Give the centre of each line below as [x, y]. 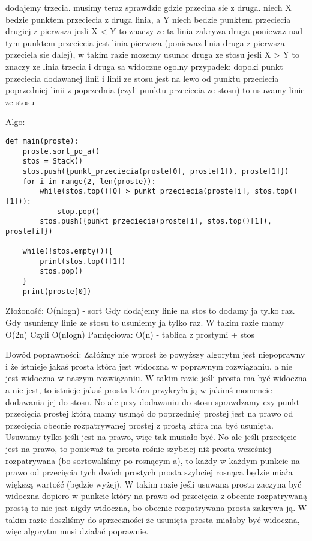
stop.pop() [78, 211]
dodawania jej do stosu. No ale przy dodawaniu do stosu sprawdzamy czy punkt [153, 401]
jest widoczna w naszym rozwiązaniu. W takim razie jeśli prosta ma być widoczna [156, 378]
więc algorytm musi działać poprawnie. [77, 531]
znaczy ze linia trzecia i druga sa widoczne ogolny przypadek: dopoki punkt [144, 66]
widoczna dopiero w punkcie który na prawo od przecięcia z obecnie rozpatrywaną [157, 496]
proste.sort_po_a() [61, 151]
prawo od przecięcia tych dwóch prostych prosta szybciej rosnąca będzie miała [149, 472]
